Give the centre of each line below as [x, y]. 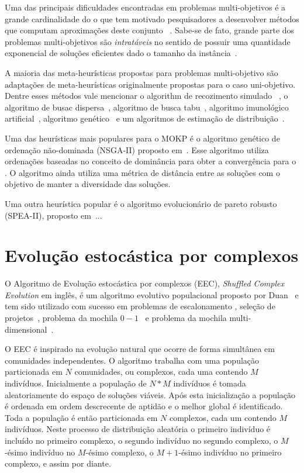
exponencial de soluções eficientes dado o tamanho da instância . [121, 53]
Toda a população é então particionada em [81, 417]
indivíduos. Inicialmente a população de [76, 383]
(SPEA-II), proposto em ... [53, 215]
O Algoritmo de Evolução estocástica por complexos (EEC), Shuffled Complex [144, 283]
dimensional [26, 329]
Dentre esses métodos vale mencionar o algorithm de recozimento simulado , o [146, 96]
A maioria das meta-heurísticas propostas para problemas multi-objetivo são [141, 72]
